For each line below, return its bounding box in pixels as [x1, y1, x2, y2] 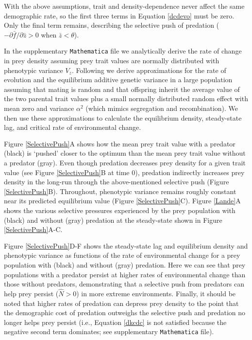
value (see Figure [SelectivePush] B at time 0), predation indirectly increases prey [4, 167, 245, 177]
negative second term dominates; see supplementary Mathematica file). [4, 326, 214, 337]
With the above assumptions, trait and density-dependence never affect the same [4, 1, 245, 11]
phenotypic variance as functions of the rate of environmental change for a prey [4, 250, 240, 260]
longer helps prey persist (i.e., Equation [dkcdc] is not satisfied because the [4, 317, 227, 327]
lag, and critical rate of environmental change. [4, 122, 141, 132]
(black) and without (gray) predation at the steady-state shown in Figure [4, 215, 222, 225]
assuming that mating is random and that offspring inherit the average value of [4, 84, 240, 94]
